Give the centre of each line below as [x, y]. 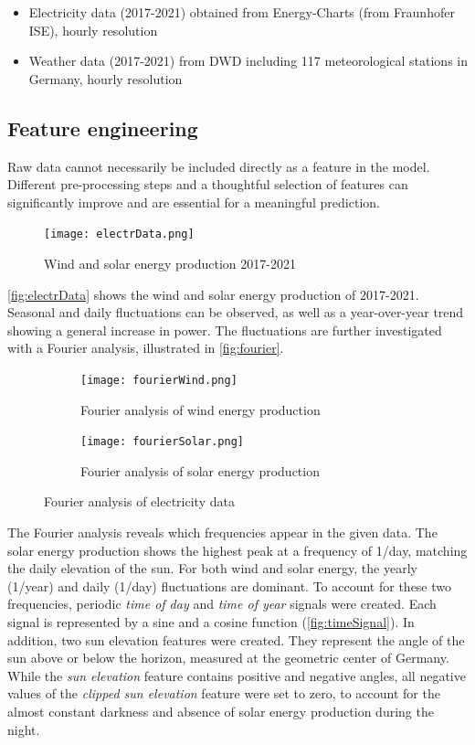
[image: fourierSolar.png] [162, 442]
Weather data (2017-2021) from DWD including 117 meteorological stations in [248, 61]
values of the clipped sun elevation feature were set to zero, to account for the [224, 693]
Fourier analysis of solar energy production [200, 470]
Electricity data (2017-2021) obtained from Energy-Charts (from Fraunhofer [242, 12]
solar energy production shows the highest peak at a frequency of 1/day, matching [237, 550]
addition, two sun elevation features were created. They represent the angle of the [236, 639]
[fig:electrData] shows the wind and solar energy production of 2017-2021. [213, 294]
